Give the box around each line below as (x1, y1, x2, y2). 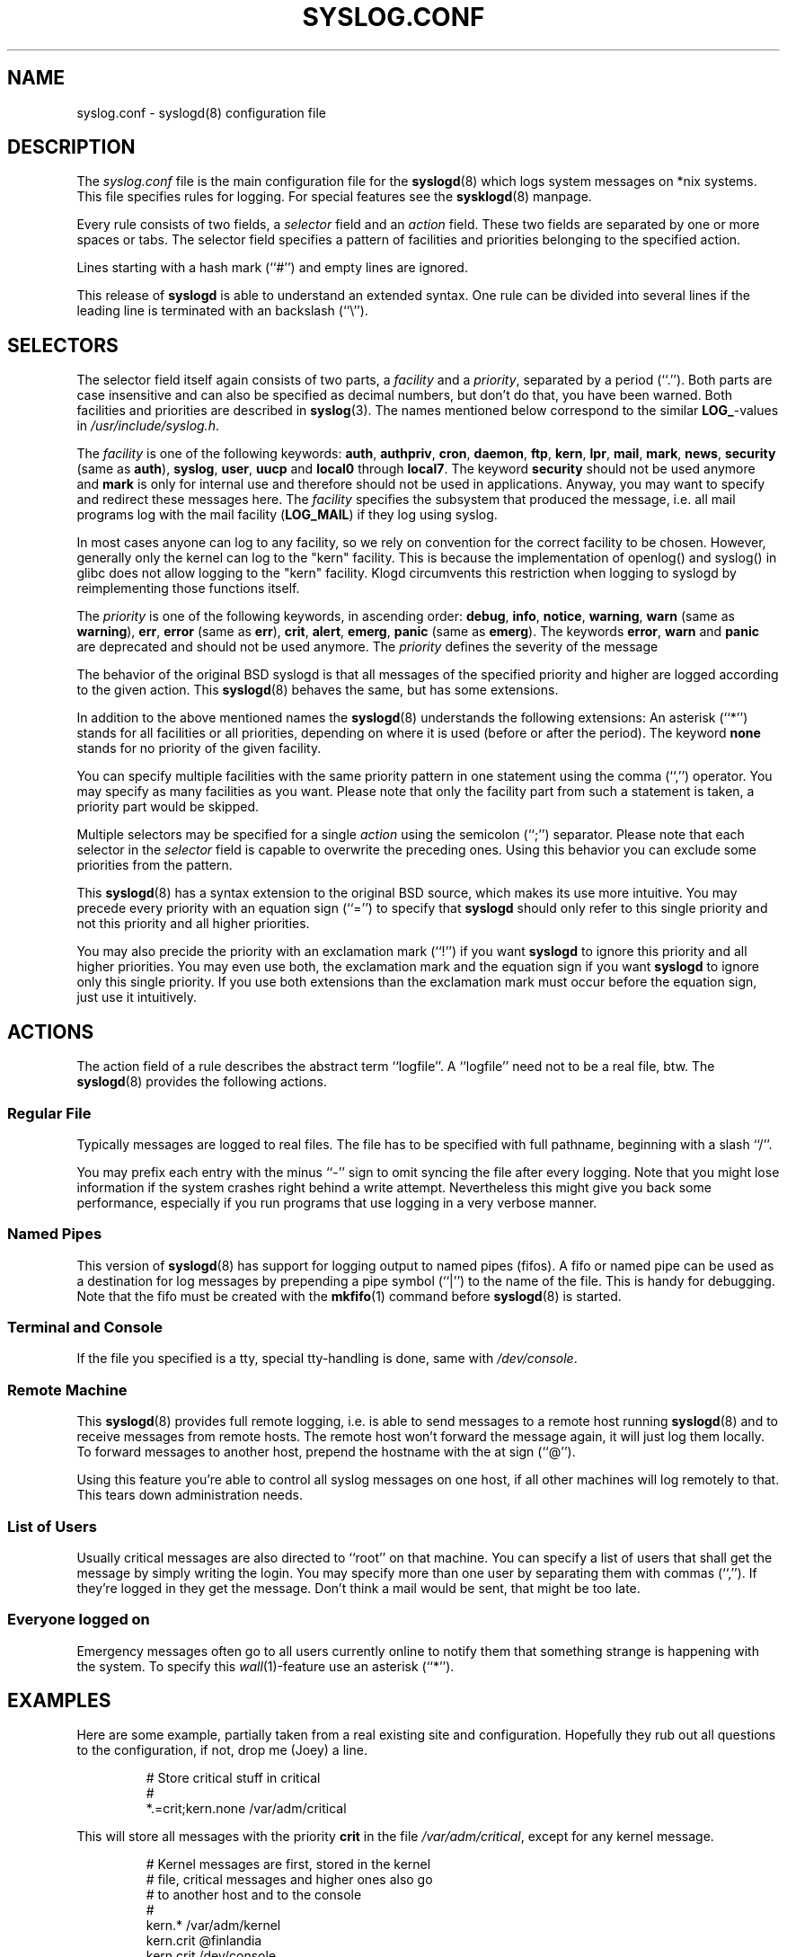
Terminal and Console (7, 1318, 164, 1336)
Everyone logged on (7, 1610, 150, 1629)
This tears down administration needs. (76, 1487, 304, 1503)
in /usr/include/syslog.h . (76, 418, 219, 434)
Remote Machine (7, 1380, 128, 1399)
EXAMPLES (7, 1689, 111, 1713)
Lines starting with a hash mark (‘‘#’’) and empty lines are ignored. (76, 260, 468, 276)
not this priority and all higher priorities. (76, 916, 310, 932)
